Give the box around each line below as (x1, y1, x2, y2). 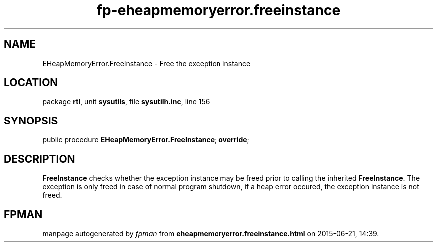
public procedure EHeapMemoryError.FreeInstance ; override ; (42, 135, 249, 144)
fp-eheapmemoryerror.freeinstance (96, 2, 341, 19)
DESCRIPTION (4, 152, 75, 165)
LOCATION (4, 76, 58, 89)
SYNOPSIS (4, 114, 58, 127)
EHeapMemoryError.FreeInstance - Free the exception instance (42, 59, 251, 68)
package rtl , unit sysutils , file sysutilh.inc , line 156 (42, 97, 210, 106)
